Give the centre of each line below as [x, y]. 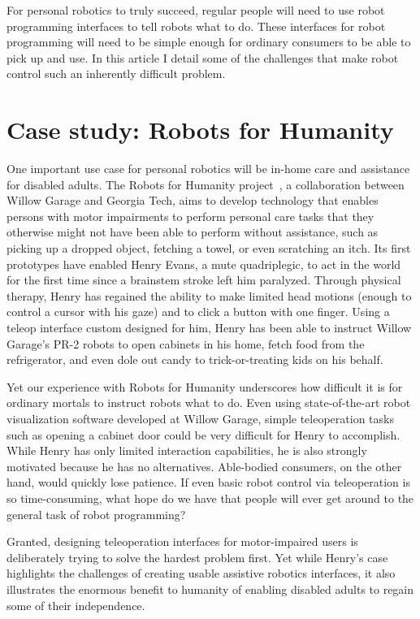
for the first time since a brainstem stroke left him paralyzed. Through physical [204, 280]
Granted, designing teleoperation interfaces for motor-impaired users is [182, 541]
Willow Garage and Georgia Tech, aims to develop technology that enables [193, 200]
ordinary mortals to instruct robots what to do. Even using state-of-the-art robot [209, 403]
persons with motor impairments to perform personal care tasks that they [191, 216]
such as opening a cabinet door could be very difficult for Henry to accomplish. [204, 434]
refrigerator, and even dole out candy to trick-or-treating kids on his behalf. [195, 359]
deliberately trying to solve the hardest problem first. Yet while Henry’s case [197, 557]
